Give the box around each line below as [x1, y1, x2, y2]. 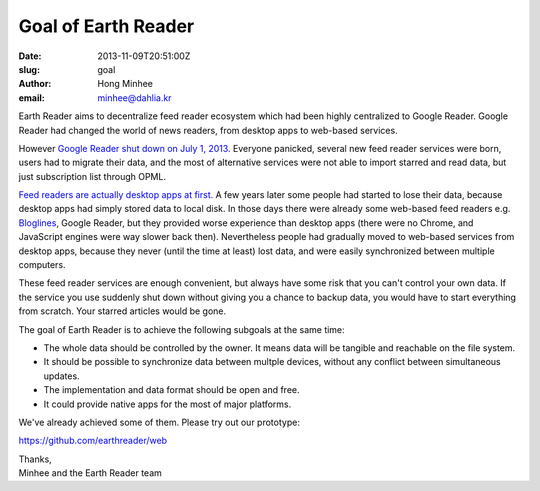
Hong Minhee [97, 78, 154, 90]
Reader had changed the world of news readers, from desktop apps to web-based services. [18, 124, 399, 136]
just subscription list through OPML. [18, 170, 167, 182]
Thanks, [18, 453, 52, 465]
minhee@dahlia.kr [97, 91, 172, 104]
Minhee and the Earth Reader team [18, 467, 162, 479]
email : [18, 91, 45, 104]
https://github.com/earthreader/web [18, 435, 168, 447]
